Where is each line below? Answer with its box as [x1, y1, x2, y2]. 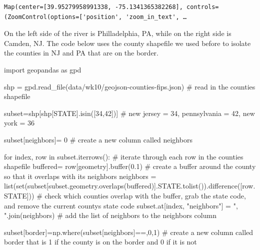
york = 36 [4, 117, 35, 128]
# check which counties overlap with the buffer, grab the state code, [36, 190, 246, 200]
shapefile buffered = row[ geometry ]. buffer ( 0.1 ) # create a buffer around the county [4, 161, 256, 171]
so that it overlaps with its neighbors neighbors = [4, 170, 156, 181]
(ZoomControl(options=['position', [4, 13, 122, 20]
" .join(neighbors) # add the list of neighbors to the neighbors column [4, 210, 216, 220]
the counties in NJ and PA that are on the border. [4, 47, 158, 58]
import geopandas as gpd [4, 64, 81, 74]
